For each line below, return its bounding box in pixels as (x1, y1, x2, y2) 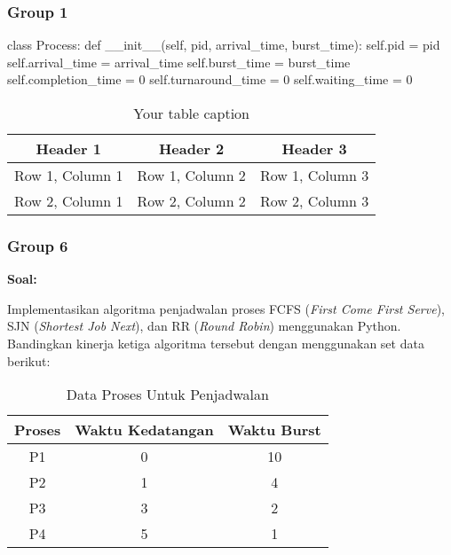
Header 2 (158, 138, 225, 159)
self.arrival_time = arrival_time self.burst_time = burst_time (7, 52, 351, 71)
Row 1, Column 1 (14, 165, 123, 185)
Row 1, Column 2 (137, 165, 246, 185)
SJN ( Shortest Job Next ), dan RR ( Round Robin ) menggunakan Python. (7, 317, 401, 335)
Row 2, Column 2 (137, 191, 246, 211)
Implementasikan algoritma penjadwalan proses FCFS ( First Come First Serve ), (7, 299, 445, 317)
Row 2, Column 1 (14, 191, 123, 211)
